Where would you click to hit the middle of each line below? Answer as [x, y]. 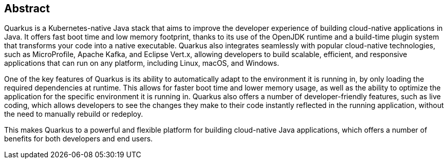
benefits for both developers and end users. [79, 139]
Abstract [27, 8]
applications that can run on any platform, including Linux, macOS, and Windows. [142, 63]
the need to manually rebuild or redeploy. [74, 114]
